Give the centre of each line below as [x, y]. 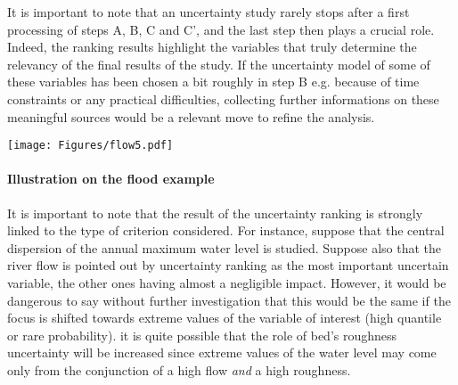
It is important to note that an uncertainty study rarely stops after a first [209, 12]
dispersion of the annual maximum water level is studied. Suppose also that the [225, 247]
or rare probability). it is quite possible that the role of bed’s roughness [202, 335]
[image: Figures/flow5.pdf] [90, 146]
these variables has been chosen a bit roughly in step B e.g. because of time [213, 82]
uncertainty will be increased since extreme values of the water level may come [222, 352]
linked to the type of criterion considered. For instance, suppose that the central [226, 230]
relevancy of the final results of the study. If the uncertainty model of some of [219, 64]
